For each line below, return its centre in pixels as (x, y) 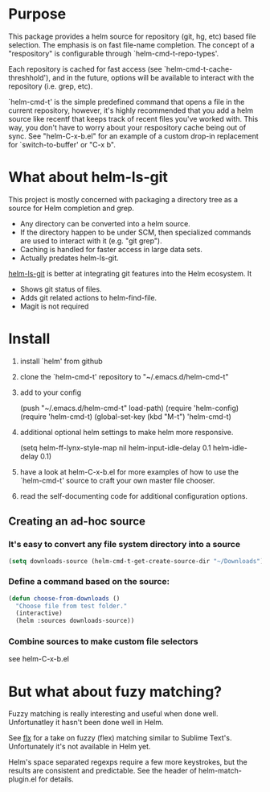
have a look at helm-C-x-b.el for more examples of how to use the (129, 471)
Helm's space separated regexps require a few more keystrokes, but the (128, 762)
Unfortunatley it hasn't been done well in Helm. (86, 723)
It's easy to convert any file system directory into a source (125, 545)
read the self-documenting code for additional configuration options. (133, 496)
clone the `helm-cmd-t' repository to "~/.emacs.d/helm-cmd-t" (124, 376)
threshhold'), (29, 77)
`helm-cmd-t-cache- (198, 68)
